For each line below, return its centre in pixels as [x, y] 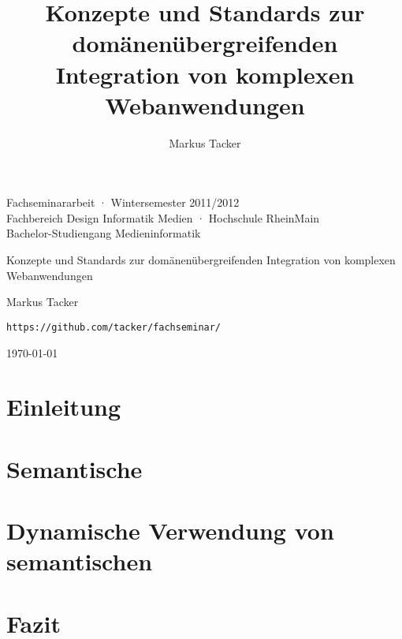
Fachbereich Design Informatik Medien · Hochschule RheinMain [163, 217]
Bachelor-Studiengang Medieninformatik [104, 233]
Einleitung [64, 407]
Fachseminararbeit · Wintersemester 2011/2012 [123, 202]
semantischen [80, 561]
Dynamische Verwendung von [170, 531]
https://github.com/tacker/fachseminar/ [114, 327]
